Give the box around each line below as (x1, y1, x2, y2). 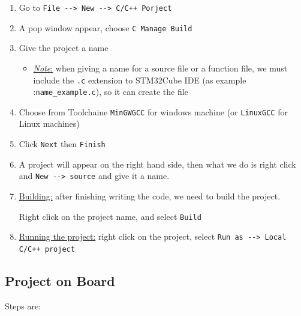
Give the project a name (19, 41, 109, 54)
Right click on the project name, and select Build (19, 210, 201, 222)
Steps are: (5, 299, 41, 312)
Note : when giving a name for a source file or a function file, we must (33, 61, 288, 74)
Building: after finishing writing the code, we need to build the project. (19, 189, 281, 202)
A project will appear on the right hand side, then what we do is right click (19, 157, 296, 170)
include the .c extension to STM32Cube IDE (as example (33, 73, 246, 86)
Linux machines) (19, 117, 80, 130)
